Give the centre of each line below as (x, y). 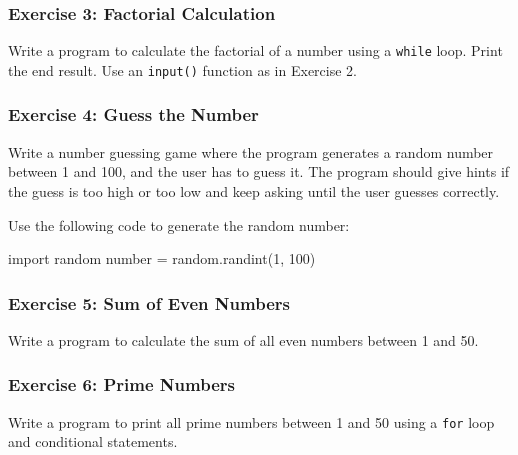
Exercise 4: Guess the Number (133, 114)
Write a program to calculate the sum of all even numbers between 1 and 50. (243, 339)
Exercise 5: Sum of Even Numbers (149, 302)
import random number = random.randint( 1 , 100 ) (162, 258)
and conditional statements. (93, 441)
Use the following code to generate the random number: (179, 224)
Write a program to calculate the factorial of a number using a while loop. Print (255, 50)
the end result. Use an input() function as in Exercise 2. (182, 69)
